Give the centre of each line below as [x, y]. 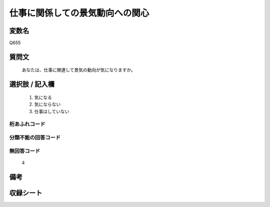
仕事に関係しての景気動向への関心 [79, 13]
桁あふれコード [27, 124]
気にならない [47, 104]
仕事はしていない [52, 111]
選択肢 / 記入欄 [32, 84]
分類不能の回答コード [35, 137]
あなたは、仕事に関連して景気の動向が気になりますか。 [79, 70]
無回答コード [25, 151]
